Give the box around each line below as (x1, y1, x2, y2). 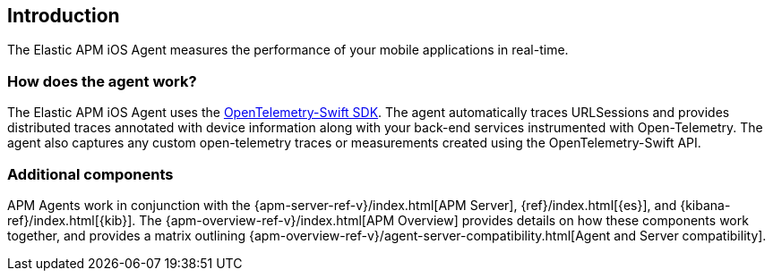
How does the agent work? (7, 72, 197, 90)
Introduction (7, 4, 120, 27)
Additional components (7, 164, 174, 183)
